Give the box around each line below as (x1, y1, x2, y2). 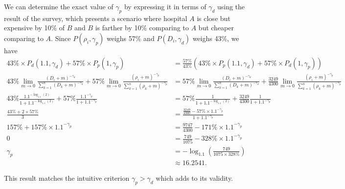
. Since (51, 33, 71, 43)
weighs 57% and (106, 33, 155, 43)
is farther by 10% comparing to (95, 22, 189, 33)
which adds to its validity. (156, 173, 233, 183)
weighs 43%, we (192, 33, 239, 43)
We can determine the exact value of (4, 1, 114, 11)
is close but (197, 13, 230, 23)
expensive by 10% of (4, 22, 65, 33)
